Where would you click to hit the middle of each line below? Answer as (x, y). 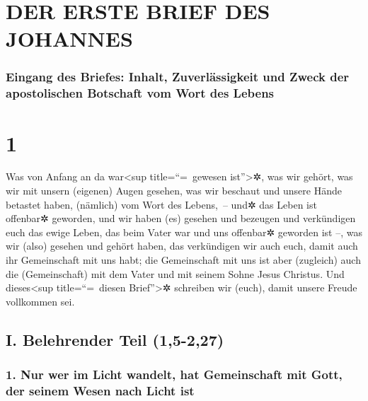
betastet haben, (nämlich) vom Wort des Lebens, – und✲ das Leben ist (161, 204)
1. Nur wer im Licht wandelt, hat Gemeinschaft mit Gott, (174, 374)
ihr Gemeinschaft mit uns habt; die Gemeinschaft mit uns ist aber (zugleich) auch (183, 260)
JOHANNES (69, 39)
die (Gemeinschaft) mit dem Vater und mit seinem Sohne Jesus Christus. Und (175, 273)
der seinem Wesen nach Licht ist (100, 391)
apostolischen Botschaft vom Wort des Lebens (140, 93)
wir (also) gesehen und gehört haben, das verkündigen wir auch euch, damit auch (182, 246)
